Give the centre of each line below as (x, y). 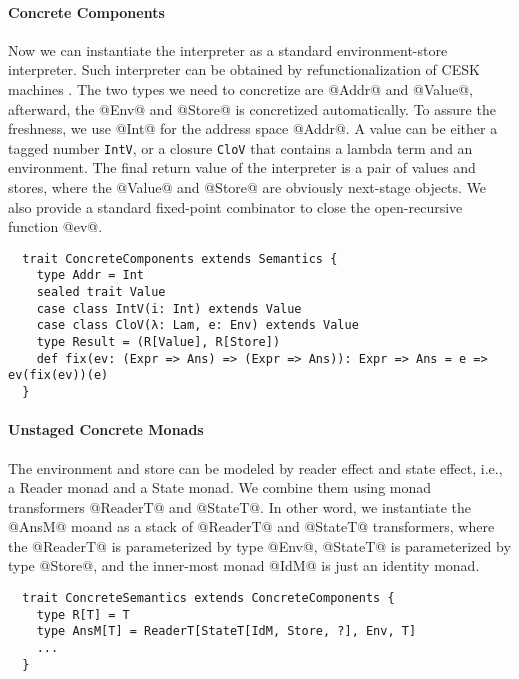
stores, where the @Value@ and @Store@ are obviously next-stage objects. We (247, 187)
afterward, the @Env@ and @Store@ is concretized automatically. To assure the (252, 108)
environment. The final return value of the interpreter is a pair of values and (242, 167)
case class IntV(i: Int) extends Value (169, 308)
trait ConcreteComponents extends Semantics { (180, 258)
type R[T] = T (83, 614)
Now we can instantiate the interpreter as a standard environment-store (228, 49)
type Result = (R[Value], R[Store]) (158, 342)
